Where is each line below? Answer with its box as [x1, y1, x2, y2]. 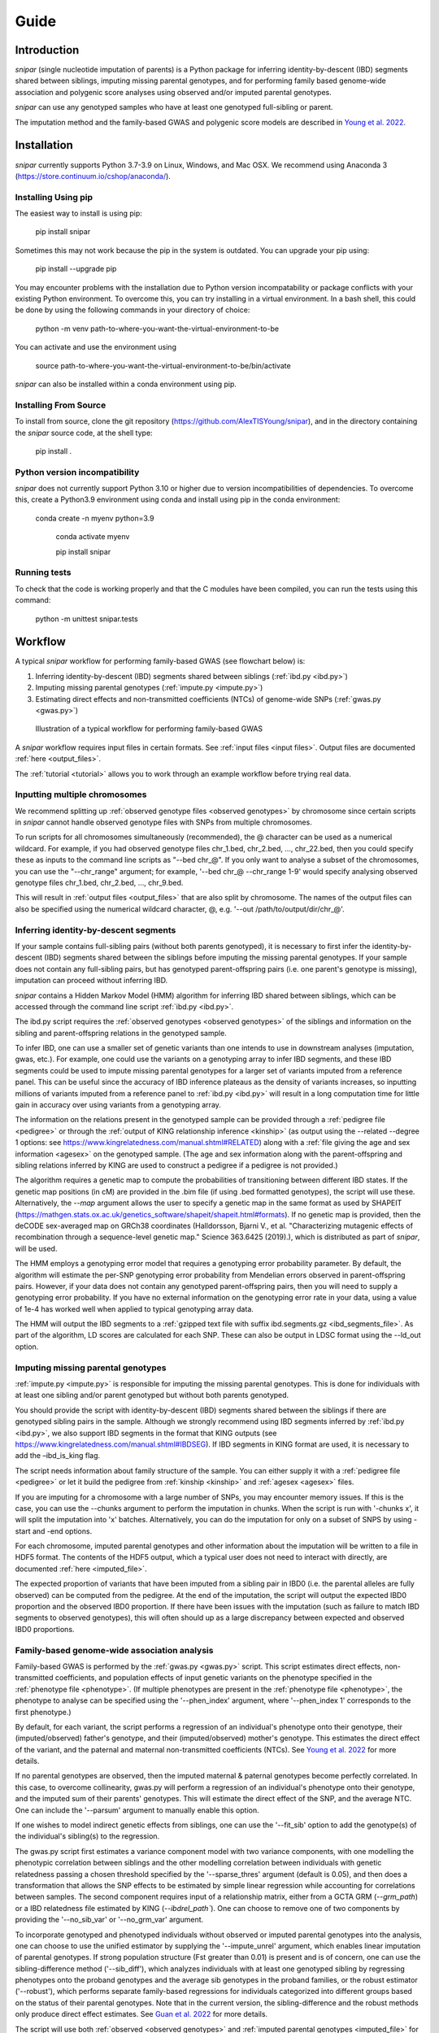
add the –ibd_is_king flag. [15, 1451, 101, 1461]
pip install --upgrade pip [35, 264, 117, 274]
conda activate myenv [55, 532, 130, 542]
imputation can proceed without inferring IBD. [15, 976, 168, 986]
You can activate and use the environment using [15, 342, 176, 352]
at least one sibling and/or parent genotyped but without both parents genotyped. [15, 1391, 289, 1400]
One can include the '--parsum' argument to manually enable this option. [15, 1805, 259, 1815]
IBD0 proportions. [15, 1624, 75, 1634]
